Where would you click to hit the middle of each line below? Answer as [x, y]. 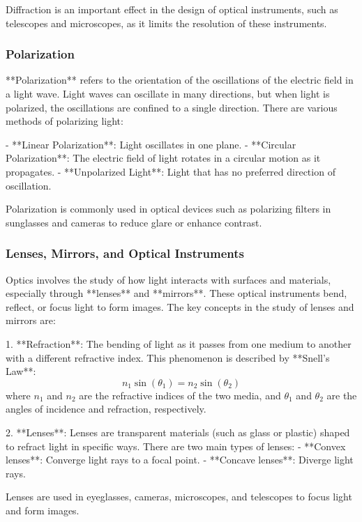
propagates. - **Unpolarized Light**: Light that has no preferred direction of [171, 171]
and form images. [43, 510]
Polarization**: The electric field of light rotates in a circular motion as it [163, 158]
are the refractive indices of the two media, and [180, 395]
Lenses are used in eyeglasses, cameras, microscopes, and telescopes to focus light [179, 497]
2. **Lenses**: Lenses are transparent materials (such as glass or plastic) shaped [178, 432]
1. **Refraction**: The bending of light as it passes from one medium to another [179, 343]
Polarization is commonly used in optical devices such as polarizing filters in [168, 209]
